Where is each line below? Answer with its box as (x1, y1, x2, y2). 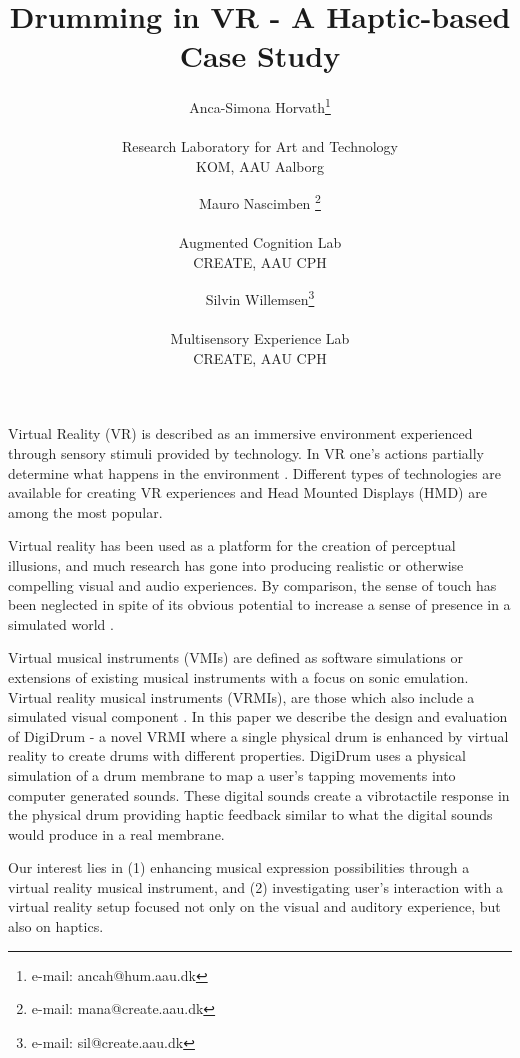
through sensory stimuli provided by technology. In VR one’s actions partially (8, 443, 484, 463)
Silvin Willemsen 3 (205, 286, 315, 310)
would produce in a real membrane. (8, 823, 225, 844)
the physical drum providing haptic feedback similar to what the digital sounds (8, 804, 493, 825)
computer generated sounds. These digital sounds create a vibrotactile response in (8, 784, 510, 805)
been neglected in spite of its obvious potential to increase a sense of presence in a (8, 594, 511, 615)
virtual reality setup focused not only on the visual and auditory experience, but (8, 896, 501, 917)
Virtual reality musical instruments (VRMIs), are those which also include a (8, 686, 475, 707)
